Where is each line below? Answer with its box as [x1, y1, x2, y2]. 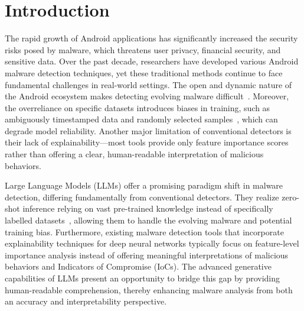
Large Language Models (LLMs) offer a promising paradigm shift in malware [5, 179, 283, 192]
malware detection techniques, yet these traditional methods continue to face [5, 66, 283, 79]
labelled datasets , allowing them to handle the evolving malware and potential [5, 214, 292, 226]
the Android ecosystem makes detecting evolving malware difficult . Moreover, [5, 90, 289, 102]
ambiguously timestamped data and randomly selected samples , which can [5, 113, 278, 125]
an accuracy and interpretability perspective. [5, 295, 167, 307]
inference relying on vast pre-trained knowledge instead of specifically [22, 202, 273, 215]
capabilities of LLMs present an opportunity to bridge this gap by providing [5, 272, 280, 284]
